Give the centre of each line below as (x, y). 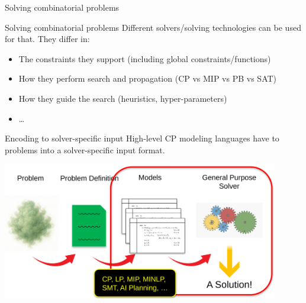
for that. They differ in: (47, 39)
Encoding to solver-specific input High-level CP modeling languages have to (142, 138)
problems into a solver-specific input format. (85, 149)
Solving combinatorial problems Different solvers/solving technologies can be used (153, 27)
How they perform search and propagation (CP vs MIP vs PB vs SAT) (148, 78)
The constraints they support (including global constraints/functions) (145, 58)
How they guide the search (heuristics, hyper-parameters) (123, 98)
